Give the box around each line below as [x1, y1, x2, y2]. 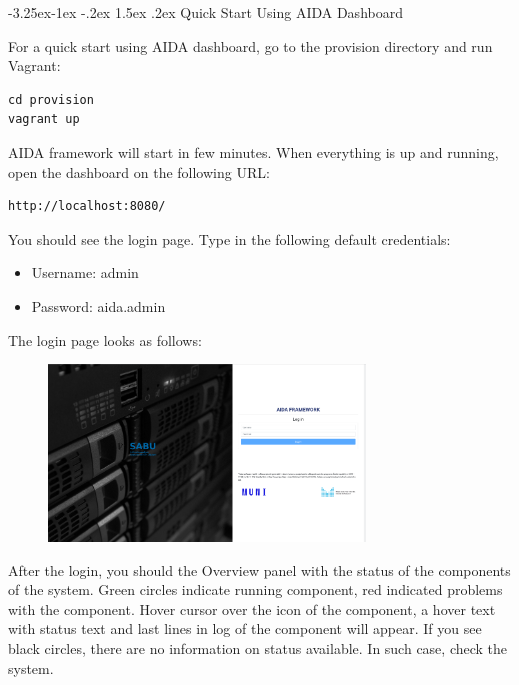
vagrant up [8, 112, 80, 127]
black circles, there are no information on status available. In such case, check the [8, 637, 508, 658]
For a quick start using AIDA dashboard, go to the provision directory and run [8, 35, 493, 56]
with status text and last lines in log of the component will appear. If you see [8, 618, 482, 639]
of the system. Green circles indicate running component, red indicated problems [8, 579, 503, 600]
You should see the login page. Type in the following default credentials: [8, 228, 451, 249]
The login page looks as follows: [8, 329, 202, 350]
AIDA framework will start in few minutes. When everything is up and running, [8, 141, 499, 162]
